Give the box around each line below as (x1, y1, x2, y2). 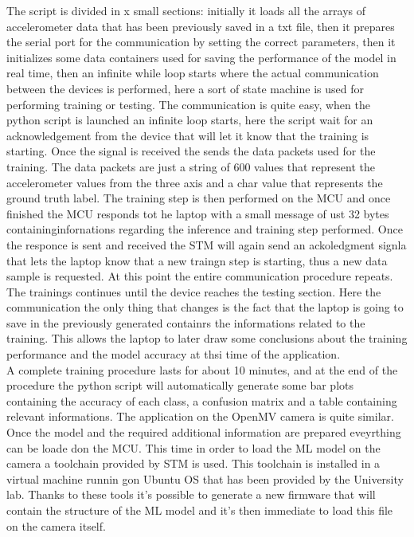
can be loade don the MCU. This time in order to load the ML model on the (6, 439, 381, 456)
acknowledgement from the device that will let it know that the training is (6, 127, 369, 143)
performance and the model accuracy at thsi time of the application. (6, 346, 341, 363)
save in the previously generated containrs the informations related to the (6, 314, 365, 331)
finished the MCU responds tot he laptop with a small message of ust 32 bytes (6, 205, 389, 221)
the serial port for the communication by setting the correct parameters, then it (6, 33, 396, 50)
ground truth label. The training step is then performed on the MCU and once (6, 190, 391, 206)
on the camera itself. (6, 517, 106, 534)
